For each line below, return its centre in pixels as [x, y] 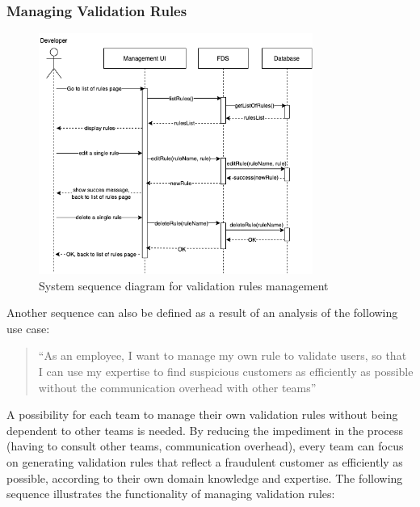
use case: [28, 328]
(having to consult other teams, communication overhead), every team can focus [205, 446]
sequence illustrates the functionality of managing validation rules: [171, 494]
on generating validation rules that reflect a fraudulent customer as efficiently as [205, 462]
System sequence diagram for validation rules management [184, 285]
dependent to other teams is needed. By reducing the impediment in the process [205, 430]
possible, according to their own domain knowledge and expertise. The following [205, 477]
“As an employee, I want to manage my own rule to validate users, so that [223, 355]
